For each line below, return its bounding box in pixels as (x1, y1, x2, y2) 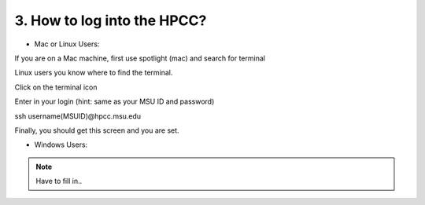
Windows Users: (34, 140, 88, 149)
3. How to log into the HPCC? (14, 12, 207, 29)
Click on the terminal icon (14, 82, 98, 92)
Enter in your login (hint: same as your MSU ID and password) (14, 97, 215, 106)
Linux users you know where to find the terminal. (14, 68, 173, 78)
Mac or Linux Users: (34, 39, 100, 49)
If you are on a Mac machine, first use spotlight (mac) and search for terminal (14, 53, 265, 63)
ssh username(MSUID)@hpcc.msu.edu (14, 111, 142, 121)
